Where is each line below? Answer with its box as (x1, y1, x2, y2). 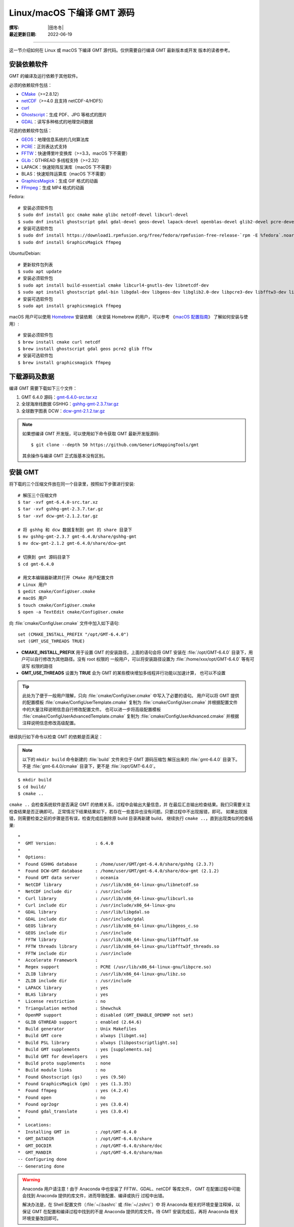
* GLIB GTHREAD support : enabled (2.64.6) (18, 1019, 142, 1025)
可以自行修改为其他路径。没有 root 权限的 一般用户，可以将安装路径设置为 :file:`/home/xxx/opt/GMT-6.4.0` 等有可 (25, 656, 254, 662)
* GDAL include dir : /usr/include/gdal (18, 916, 145, 922)
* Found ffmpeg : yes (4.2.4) (18, 1088, 129, 1094)
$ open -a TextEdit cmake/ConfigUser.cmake (18, 609, 124, 615)
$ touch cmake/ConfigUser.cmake (18, 602, 96, 608)
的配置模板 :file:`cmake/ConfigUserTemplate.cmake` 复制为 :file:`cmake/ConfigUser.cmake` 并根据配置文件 (22, 699, 238, 705)
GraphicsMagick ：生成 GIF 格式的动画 (21, 178, 98, 184)
